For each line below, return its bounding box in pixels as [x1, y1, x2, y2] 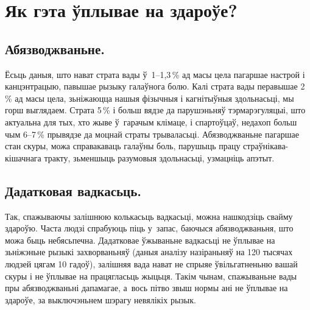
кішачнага [5, 151, 41, 164]
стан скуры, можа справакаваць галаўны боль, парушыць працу [5, 139, 241, 152]
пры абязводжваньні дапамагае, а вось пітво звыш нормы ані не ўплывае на [5, 281, 288, 294]
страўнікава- [243, 139, 289, 152]
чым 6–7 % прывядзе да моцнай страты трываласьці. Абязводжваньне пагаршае [5, 127, 299, 140]
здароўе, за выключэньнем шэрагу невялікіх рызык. [5, 293, 196, 306]
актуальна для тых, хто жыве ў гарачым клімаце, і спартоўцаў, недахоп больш [5, 115, 297, 128]
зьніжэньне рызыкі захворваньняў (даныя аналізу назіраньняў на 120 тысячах [5, 245, 293, 258]
